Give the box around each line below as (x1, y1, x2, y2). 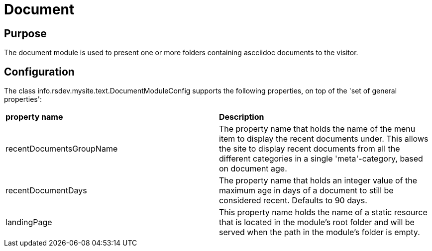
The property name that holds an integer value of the (219, 175, 418, 186)
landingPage (5, 217, 52, 228)
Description (219, 112, 264, 122)
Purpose (4, 27, 47, 40)
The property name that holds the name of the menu (219, 124, 416, 134)
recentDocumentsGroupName (5, 144, 118, 154)
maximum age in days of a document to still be (219, 185, 394, 196)
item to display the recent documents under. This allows (219, 134, 429, 144)
